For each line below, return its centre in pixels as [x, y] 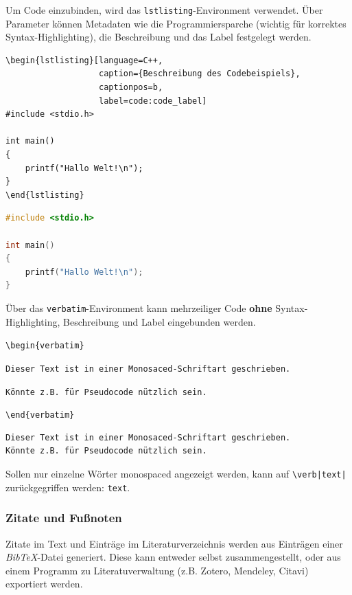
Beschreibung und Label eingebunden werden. [160, 321]
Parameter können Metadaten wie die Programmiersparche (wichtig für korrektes [176, 23]
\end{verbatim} [40, 415]
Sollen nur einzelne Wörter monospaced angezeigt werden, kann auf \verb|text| [176, 473]
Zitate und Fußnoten [64, 518]
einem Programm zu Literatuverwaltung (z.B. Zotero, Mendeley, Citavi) [157, 570]
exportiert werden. [44, 584]
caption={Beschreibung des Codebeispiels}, [200, 74]
